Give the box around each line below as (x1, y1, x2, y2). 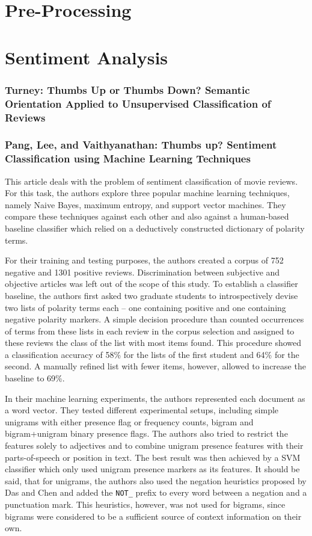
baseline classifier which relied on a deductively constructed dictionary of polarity (5, 221, 305, 234)
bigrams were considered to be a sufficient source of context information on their (5, 510, 302, 522)
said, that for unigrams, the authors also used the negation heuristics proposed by (5, 474, 307, 487)
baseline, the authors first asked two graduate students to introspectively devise (5, 289, 298, 301)
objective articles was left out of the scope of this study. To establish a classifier (5, 277, 298, 290)
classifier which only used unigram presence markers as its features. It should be (5, 463, 300, 475)
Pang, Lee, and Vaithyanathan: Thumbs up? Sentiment (5, 137, 277, 152)
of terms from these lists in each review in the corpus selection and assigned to (5, 324, 295, 337)
